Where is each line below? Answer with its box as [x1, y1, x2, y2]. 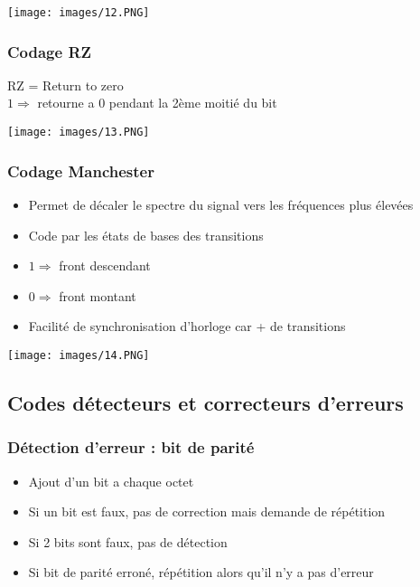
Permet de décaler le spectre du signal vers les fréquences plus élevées [28, 194, 414, 213]
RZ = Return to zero [7, 75, 124, 94]
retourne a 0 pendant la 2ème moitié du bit [37, 93, 277, 112]
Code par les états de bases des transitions [28, 225, 264, 244]
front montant [59, 286, 136, 305]
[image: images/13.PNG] [7, 126, 150, 139]
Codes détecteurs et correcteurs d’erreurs [7, 388, 404, 416]
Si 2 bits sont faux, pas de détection [28, 532, 228, 551]
